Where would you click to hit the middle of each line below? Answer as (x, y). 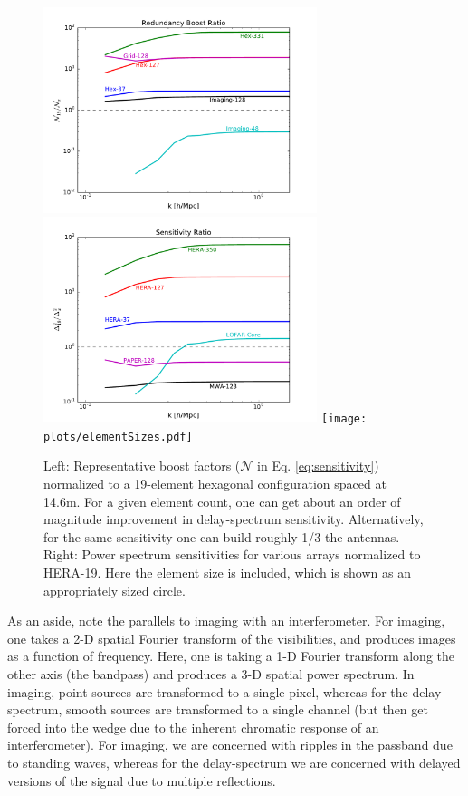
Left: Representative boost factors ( (142, 466)
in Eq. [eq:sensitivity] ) (318, 466)
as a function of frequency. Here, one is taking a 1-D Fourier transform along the (231, 656)
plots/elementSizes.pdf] (118, 437)
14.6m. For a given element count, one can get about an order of (222, 501)
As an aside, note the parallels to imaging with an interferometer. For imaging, (226, 621)
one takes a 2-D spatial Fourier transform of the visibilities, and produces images (232, 638)
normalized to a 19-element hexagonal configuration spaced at (215, 484)
